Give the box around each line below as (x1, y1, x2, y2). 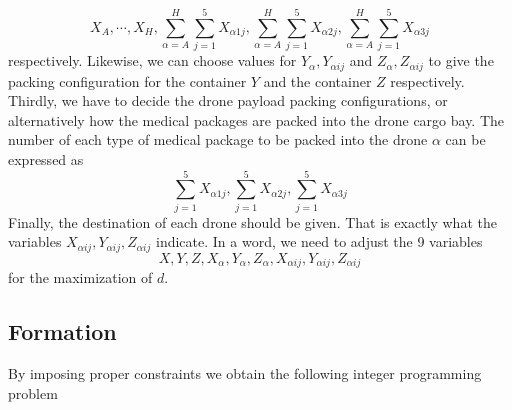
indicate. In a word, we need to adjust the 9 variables (155, 231, 483, 252)
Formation (8, 316, 117, 347)
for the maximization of (8, 267, 153, 288)
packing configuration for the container (8, 70, 247, 91)
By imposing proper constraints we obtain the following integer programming (8, 362, 482, 383)
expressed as (8, 148, 84, 169)
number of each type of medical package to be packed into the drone (8, 129, 428, 150)
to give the (428, 50, 494, 71)
